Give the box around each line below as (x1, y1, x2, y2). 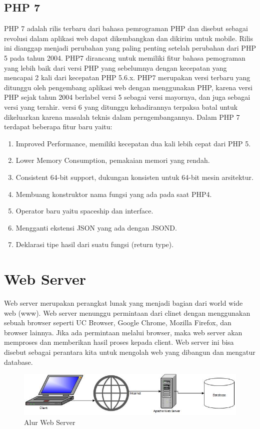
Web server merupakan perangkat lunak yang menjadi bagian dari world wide (4, 298, 243, 308)
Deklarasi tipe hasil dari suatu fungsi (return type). (15, 239, 174, 250)
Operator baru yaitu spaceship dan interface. (15, 205, 153, 216)
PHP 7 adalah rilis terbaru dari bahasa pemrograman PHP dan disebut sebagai (4, 23, 248, 34)
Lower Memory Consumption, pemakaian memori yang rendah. (15, 155, 210, 165)
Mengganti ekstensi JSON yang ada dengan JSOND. (15, 222, 177, 233)
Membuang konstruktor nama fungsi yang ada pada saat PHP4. (15, 188, 212, 199)
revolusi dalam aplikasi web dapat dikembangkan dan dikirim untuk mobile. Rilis (4, 33, 253, 43)
